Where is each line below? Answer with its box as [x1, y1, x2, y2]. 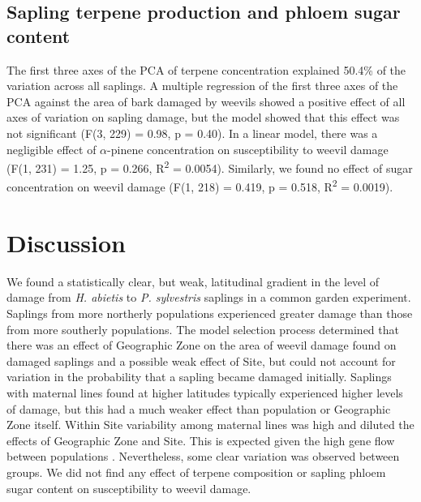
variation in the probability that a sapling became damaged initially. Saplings [6, 368, 392, 385]
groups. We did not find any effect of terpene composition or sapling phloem [6, 463, 386, 480]
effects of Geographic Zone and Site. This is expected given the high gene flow [6, 431, 395, 448]
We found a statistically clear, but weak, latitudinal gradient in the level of [6, 272, 380, 290]
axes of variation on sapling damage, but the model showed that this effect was [6, 109, 400, 126]
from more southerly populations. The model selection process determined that [6, 320, 399, 337]
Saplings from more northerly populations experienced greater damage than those [6, 304, 413, 321]
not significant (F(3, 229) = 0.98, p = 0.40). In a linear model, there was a [6, 124, 378, 141]
